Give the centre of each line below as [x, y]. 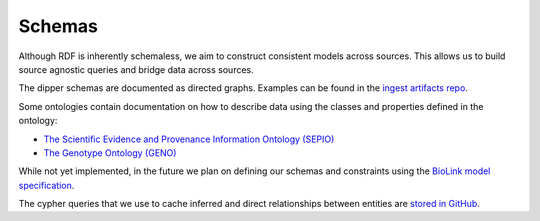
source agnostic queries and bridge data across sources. [136, 69]
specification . [46, 185]
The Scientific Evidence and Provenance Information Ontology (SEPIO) [189, 139]
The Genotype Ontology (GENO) [110, 152]
